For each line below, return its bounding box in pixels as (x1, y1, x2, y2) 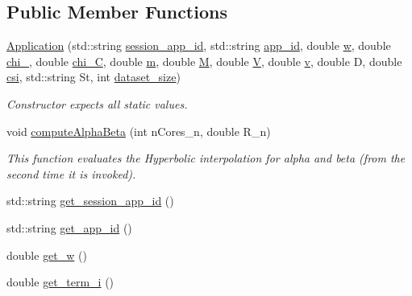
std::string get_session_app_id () (6, 192, 174, 209)
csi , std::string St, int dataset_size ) (6, 68, 181, 85)
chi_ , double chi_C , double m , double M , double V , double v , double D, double (6, 52, 402, 69)
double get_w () (6, 246, 87, 263)
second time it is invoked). (6, 165, 136, 182)
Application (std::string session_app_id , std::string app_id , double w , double (6, 37, 391, 54)
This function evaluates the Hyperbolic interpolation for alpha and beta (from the (6, 150, 406, 166)
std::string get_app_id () (6, 219, 132, 236)
